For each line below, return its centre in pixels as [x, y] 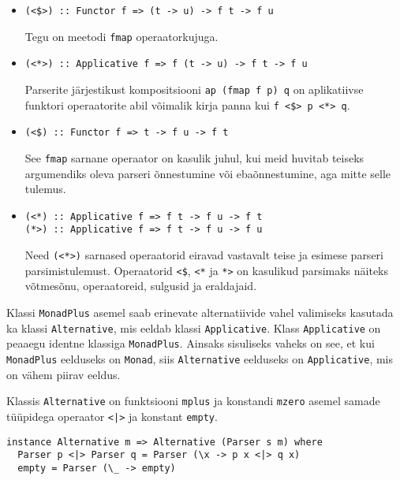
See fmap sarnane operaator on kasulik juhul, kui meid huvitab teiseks [194, 157]
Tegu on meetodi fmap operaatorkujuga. [121, 36]
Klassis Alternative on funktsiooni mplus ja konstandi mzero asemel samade [193, 401]
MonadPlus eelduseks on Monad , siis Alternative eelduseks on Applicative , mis [200, 358]
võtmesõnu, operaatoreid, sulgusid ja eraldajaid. [141, 286]
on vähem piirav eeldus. [64, 374]
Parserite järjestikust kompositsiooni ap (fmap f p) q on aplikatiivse [194, 89]
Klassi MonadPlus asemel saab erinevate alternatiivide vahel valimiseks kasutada [200, 312]
